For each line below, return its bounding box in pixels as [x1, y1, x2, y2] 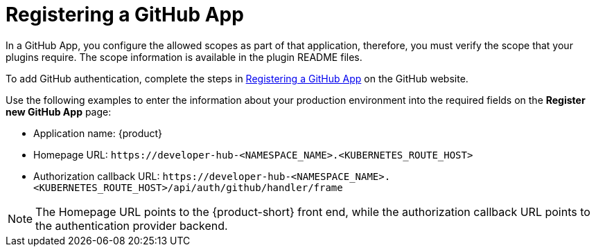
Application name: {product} [33, 127, 163, 139]
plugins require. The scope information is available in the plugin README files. [6, 51, 362, 63]
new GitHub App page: [6, 105, 112, 118]
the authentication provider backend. [35, 218, 228, 233]
